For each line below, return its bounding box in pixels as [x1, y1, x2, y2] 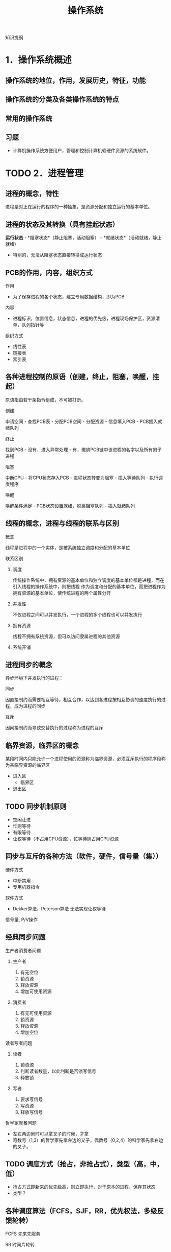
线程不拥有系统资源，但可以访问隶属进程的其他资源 [12, 633, 120, 639]
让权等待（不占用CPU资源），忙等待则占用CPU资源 [12, 836, 119, 842]
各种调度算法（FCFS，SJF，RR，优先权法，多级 [5, 1207, 157, 1215]
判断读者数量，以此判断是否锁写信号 [20, 1068, 97, 1074]
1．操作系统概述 [5, 54, 72, 66]
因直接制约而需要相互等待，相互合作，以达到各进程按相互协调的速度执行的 [5, 697, 161, 703]
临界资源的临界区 [14, 762, 50, 768]
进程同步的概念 [5, 660, 52, 669]
